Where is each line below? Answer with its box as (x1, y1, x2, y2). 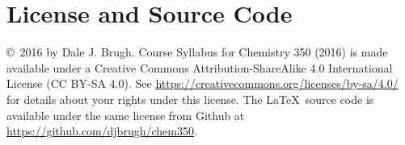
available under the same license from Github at (6, 106, 245, 123)
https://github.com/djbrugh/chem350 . (6, 122, 197, 139)
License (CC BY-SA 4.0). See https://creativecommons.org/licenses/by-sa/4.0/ (6, 75, 399, 92)
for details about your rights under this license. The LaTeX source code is (6, 90, 374, 107)
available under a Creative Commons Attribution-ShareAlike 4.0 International (6, 59, 393, 76)
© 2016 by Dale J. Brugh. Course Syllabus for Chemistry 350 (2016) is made (6, 43, 388, 60)
